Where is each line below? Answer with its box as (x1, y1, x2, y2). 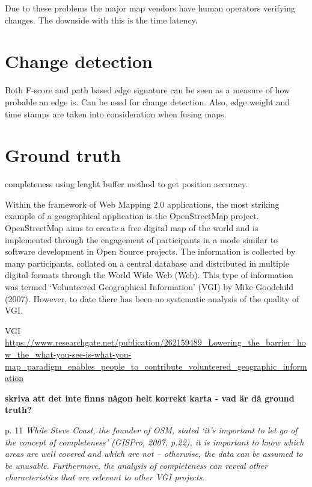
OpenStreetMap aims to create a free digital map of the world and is (5, 222, 258, 234)
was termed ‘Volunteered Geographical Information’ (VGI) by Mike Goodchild (5, 280, 294, 293)
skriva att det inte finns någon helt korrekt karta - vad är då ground (5, 391, 295, 404)
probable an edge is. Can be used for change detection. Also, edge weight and (5, 95, 290, 108)
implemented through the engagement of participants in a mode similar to (5, 233, 278, 246)
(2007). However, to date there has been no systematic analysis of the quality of (5, 292, 299, 305)
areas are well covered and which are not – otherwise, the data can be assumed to (5, 447, 303, 460)
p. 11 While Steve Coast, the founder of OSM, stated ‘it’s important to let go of (5, 423, 298, 436)
